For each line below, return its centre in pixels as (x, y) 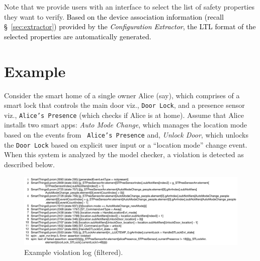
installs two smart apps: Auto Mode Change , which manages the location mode (126, 125)
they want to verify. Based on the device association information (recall (114, 16)
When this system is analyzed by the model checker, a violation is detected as (124, 154)
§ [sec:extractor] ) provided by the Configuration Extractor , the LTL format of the (130, 26)
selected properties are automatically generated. (78, 36)
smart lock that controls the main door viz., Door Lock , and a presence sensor (124, 105)
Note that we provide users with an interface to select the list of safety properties (129, 7)
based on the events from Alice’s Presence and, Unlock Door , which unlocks (126, 135)
